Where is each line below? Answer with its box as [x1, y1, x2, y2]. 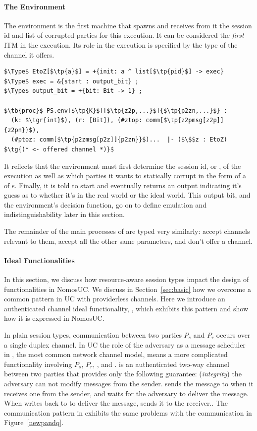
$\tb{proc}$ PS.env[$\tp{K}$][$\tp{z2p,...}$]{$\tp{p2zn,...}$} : [4, 107, 228, 114]
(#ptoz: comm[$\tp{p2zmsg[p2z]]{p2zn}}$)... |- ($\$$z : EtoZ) [11, 136, 228, 144]
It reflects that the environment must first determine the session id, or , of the [4, 160, 241, 171]
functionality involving [4, 359, 72, 369]
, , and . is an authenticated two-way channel [93, 359, 229, 369]
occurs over [216, 330, 251, 340]
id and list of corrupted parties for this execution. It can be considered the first [4, 30, 244, 40]
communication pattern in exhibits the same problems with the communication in [4, 407, 252, 418]
